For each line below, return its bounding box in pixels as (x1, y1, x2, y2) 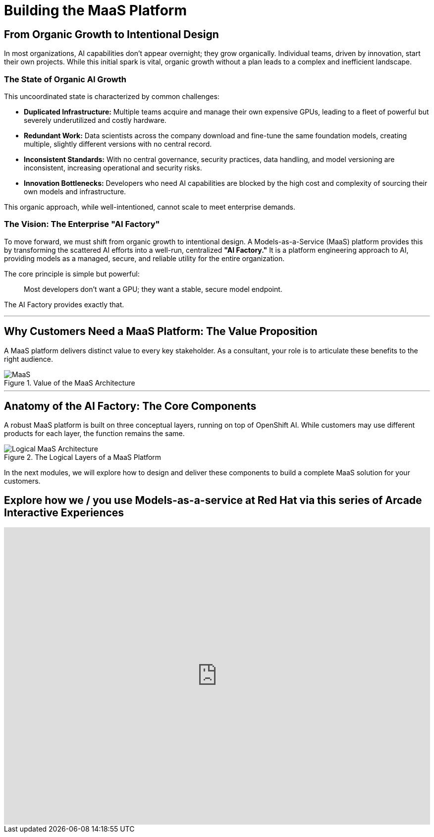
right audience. (4, 354, 53, 363)
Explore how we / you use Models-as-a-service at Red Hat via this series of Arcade (4, 494, 422, 506)
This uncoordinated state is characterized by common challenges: (4, 92, 219, 101)
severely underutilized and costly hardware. (24, 115, 166, 124)
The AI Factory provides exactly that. (4, 300, 124, 309)
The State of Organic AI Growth (4, 74, 126, 84)
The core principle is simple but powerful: (4, 269, 140, 278)
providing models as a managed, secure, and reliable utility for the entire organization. (4, 254, 285, 263)
